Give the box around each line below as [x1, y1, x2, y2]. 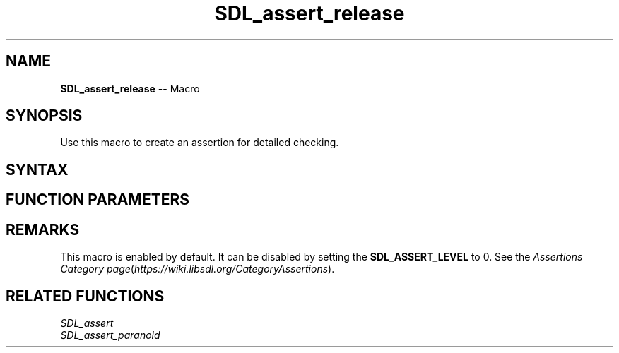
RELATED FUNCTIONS [6, 287, 165, 305]
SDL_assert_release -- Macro [60, 82, 200, 95]
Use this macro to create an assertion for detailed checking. [60, 136, 339, 149]
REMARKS [6, 220, 80, 239]
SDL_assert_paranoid [60, 328, 160, 341]
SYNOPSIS [6, 107, 83, 125]
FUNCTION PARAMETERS [6, 191, 189, 209]
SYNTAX [6, 160, 69, 179]
